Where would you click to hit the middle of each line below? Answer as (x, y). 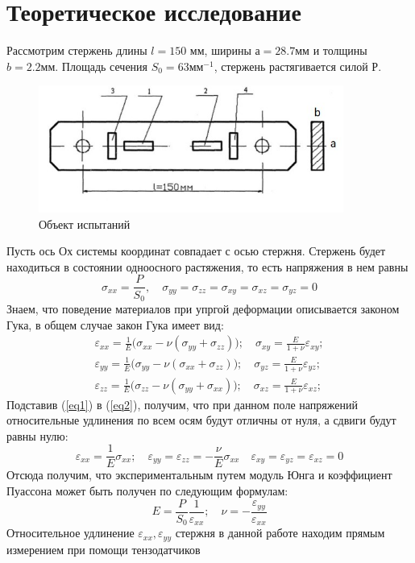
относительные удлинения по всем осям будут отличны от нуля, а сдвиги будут (201, 420)
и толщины (340, 50)
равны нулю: (37, 435)
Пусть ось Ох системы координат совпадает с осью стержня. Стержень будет (196, 251)
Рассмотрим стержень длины (77, 50)
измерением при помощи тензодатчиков (104, 549)
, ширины (228, 50)
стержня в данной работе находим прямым (280, 533)
